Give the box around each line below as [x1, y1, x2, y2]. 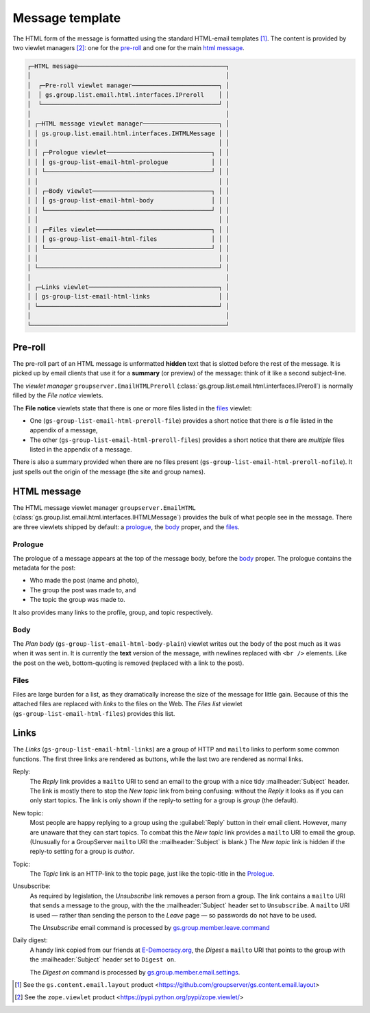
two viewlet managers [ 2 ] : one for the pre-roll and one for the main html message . [12, 43, 245, 51]
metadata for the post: [12, 563, 76, 572]
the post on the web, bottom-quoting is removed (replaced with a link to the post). [12, 659, 245, 667]
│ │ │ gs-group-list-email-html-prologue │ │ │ [27, 158, 230, 166]
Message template [12, 10, 121, 25]
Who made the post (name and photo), [29, 577, 140, 585]
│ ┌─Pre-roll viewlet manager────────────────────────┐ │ [27, 81, 230, 89]
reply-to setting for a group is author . [29, 848, 135, 856]
